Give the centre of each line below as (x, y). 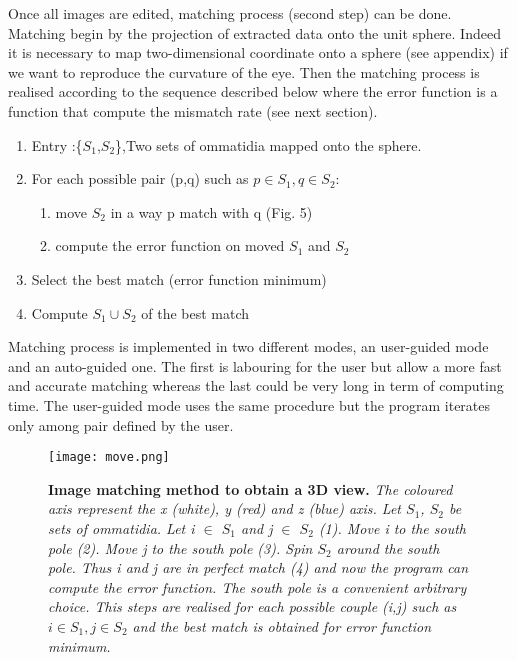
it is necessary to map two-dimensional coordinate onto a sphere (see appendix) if (258, 52)
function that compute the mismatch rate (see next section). (193, 110)
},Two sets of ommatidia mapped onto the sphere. (268, 144)
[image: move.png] (109, 457)
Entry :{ (57, 144)
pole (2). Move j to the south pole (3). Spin (180, 547)
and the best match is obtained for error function (282, 625)
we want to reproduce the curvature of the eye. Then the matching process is (244, 71)
